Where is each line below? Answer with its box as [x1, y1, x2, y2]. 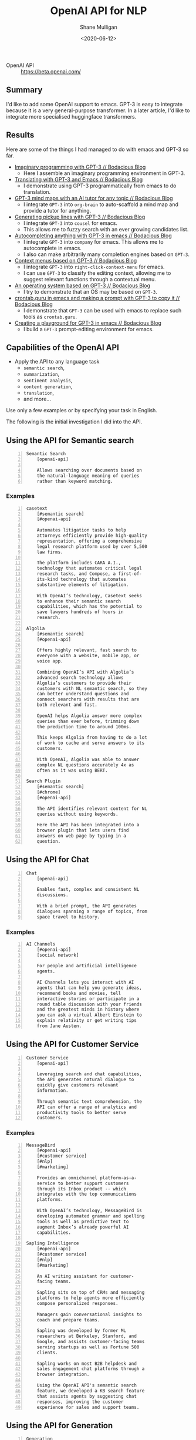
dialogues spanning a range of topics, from [36, 909, 148, 914]
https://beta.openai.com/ [21, 68, 81, 75]
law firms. [36, 549, 63, 555]
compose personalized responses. [36, 1300, 119, 1306]
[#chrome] [36, 789, 61, 795]
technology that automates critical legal [36, 566, 142, 571]
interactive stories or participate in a [36, 995, 140, 1002]
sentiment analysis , [23, 377, 73, 384]
